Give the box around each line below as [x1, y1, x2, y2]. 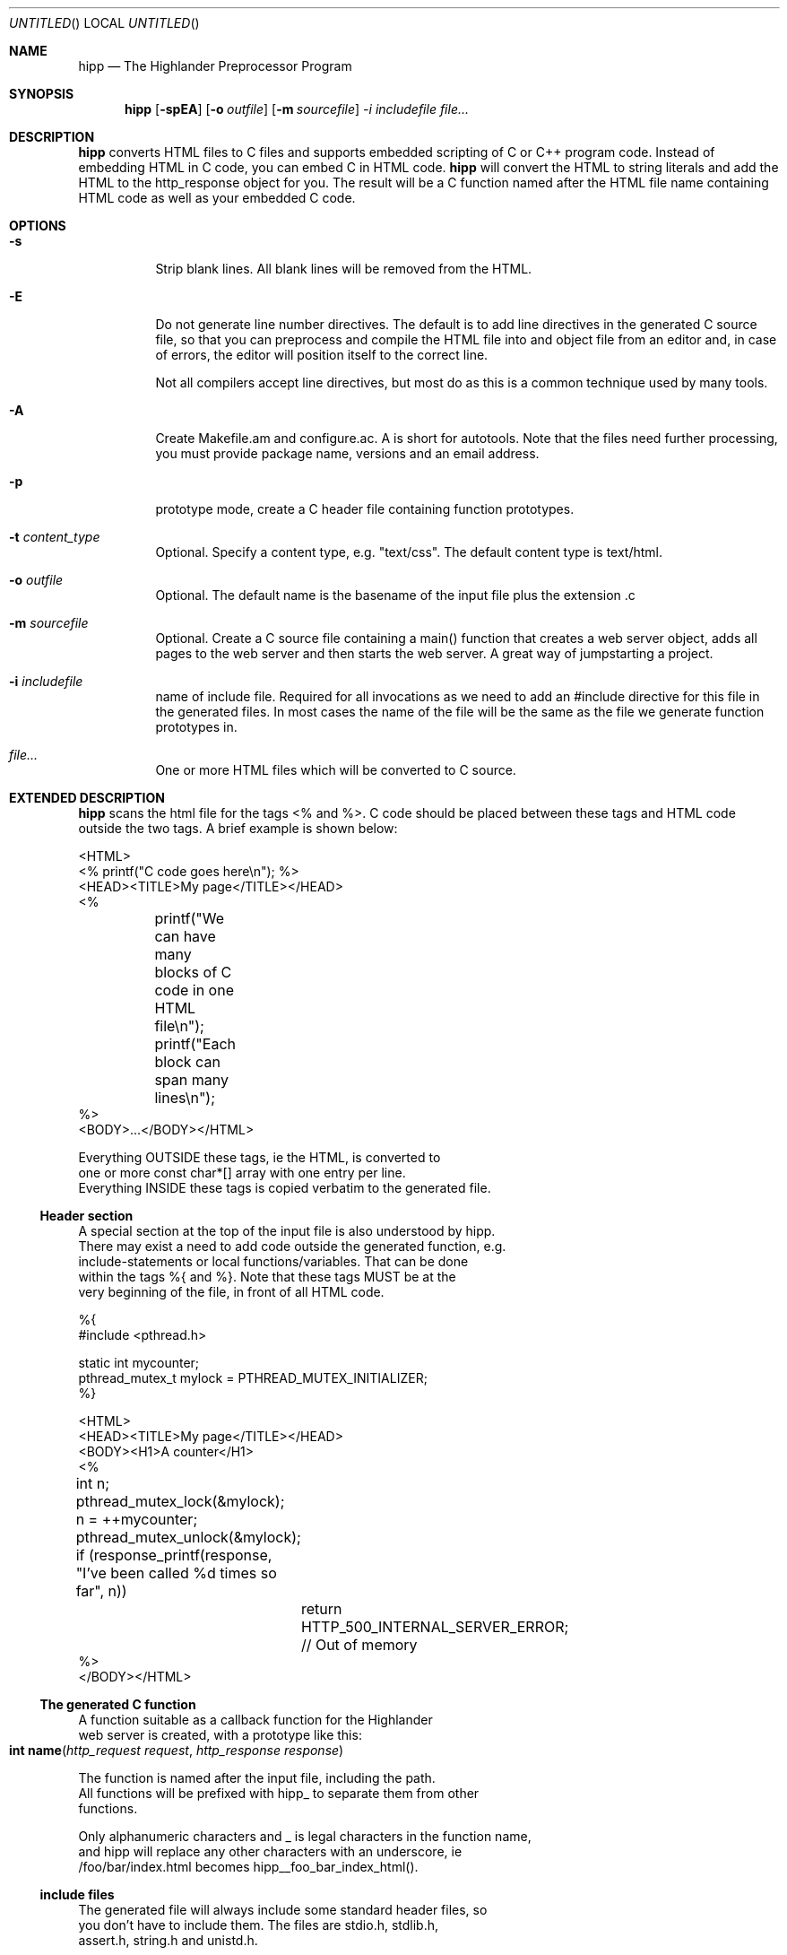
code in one [154, 981, 234, 999]
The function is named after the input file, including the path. [78, 1770, 436, 1786]
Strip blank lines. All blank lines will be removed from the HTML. [155, 261, 532, 276]
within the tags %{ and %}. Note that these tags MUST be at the [78, 1269, 456, 1284]
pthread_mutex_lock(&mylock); [75, 1492, 285, 1510]
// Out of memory [300, 1636, 418, 1654]
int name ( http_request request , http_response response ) [9, 1742, 344, 1758]
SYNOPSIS [9, 86, 74, 101]
